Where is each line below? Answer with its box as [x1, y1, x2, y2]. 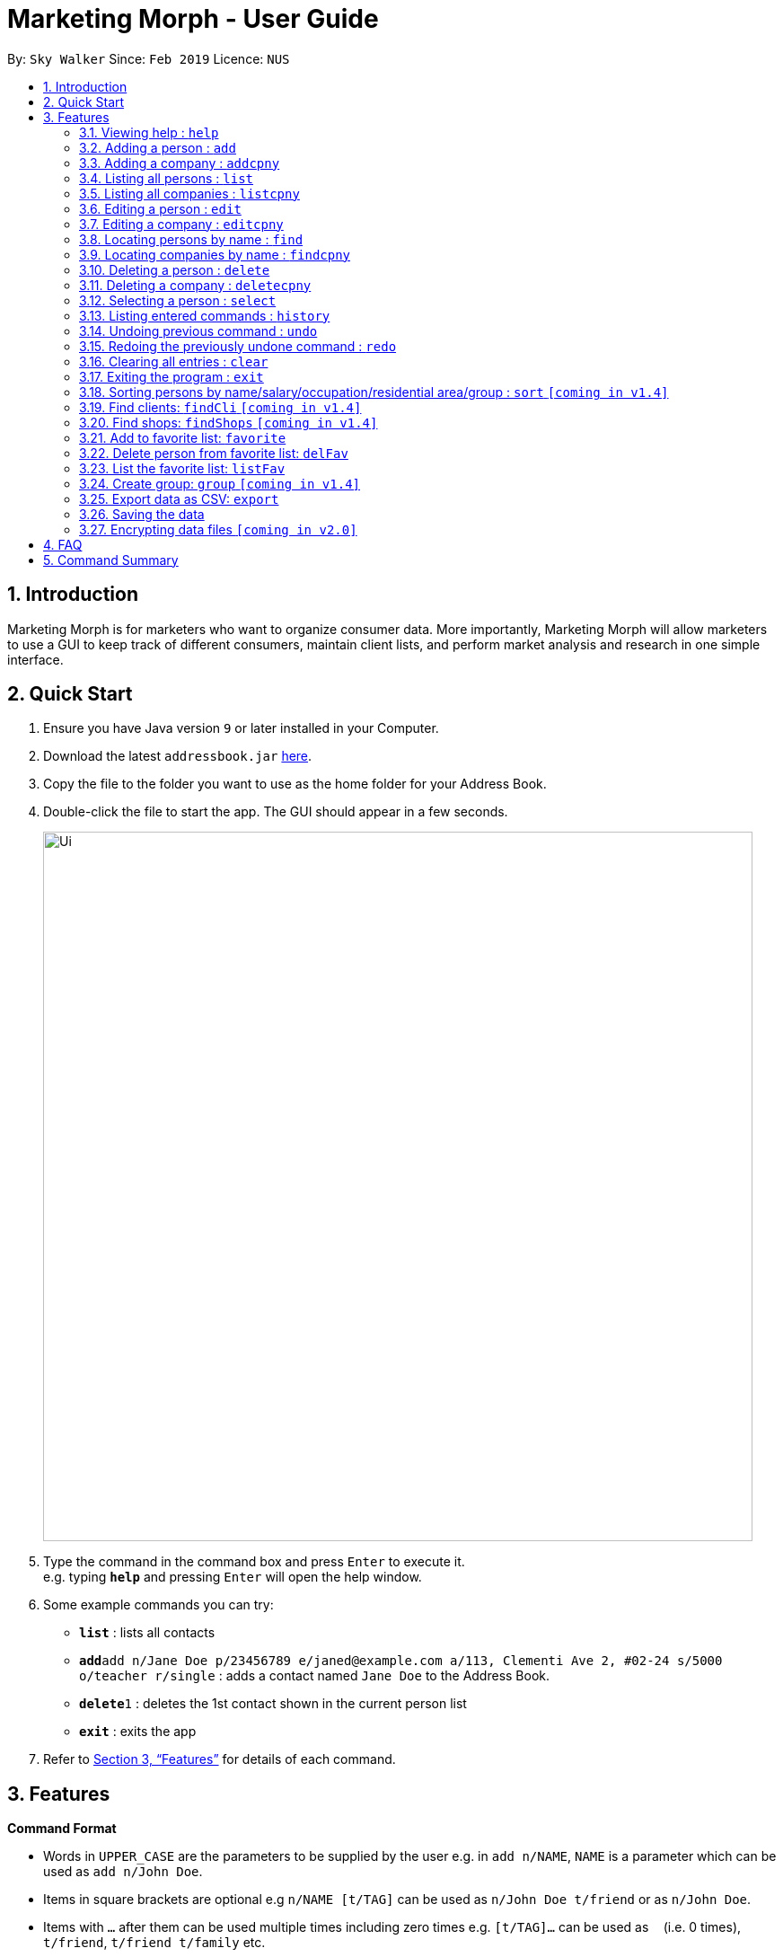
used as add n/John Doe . [43, 1864, 203, 1880]
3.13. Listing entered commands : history [79, 307, 330, 323]
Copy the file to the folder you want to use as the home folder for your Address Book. [43, 776, 547, 792]
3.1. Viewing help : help [79, 124, 219, 140]
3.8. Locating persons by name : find [79, 231, 304, 247]
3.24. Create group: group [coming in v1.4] [79, 475, 360, 491]
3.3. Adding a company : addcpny [79, 154, 280, 171]
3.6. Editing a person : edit [79, 200, 242, 216]
